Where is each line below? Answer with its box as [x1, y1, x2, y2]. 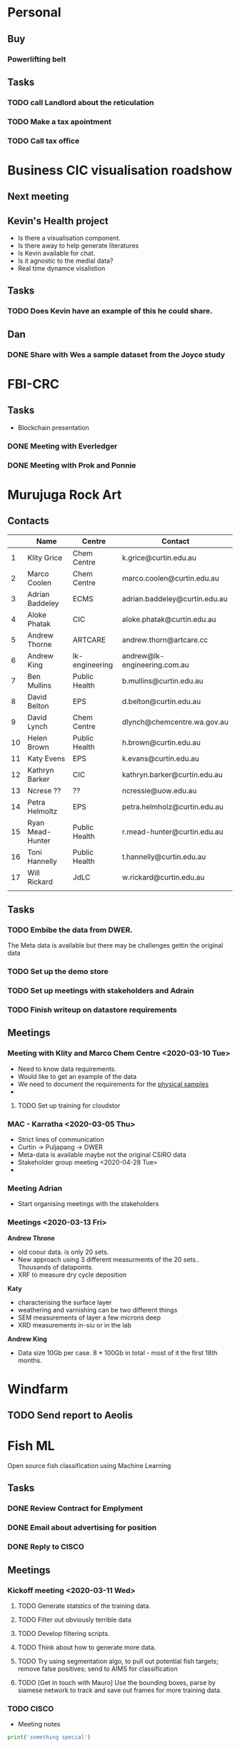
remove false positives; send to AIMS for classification [17, 1664, 178, 1673]
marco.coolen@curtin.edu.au [121, 573, 220, 583]
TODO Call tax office [7, 136, 80, 146]
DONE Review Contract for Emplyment [7, 1504, 144, 1514]
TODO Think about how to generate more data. [17, 1643, 156, 1652]
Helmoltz [27, 806, 58, 816]
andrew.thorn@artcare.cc [121, 635, 209, 645]
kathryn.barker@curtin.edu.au [121, 769, 223, 779]
